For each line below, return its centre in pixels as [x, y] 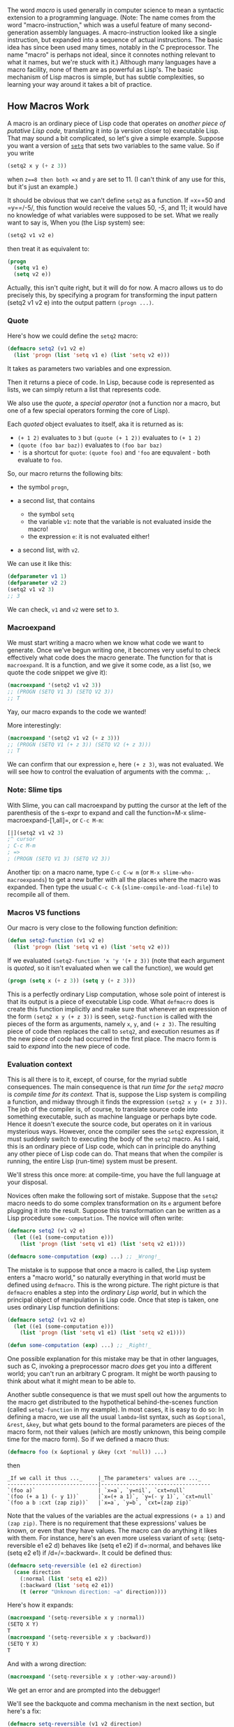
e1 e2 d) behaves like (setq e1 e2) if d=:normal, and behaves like [129, 1546]
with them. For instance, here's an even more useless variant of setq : [107, 1538]
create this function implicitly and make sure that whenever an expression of [117, 1009]
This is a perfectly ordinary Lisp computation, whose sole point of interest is [116, 994]
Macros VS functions [44, 912]
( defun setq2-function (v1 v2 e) [56, 941]
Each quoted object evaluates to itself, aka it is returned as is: [95, 424]
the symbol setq [51, 514]
